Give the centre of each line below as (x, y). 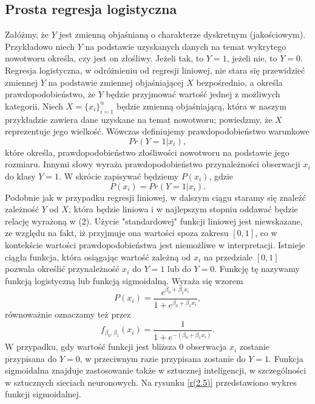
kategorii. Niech (34, 106)
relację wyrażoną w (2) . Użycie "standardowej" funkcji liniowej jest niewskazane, (154, 221)
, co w (266, 233)
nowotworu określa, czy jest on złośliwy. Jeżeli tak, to (104, 58)
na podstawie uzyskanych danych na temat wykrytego (186, 46)
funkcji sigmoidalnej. (43, 394)
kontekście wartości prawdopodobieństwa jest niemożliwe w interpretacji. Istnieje (155, 244)
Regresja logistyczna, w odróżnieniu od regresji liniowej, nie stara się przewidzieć (155, 70)
